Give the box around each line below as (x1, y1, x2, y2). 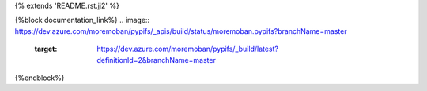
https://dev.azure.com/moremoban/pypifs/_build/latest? (96, 44, 279, 54)
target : (34, 44, 58, 54)
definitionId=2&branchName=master (96, 55, 217, 64)
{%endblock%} (14, 73, 65, 82)
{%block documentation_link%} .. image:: (14, 16, 150, 25)
